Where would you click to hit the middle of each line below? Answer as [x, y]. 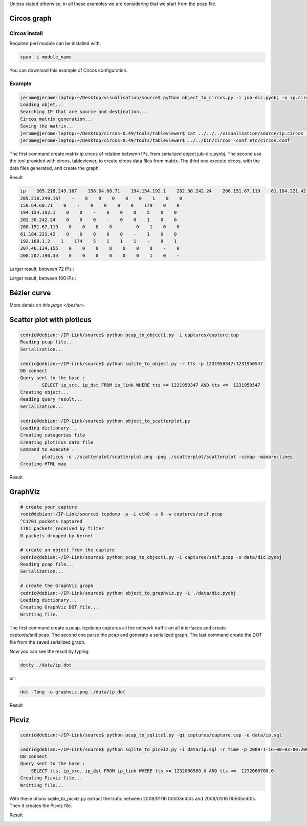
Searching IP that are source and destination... [84, 112]
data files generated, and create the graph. [54, 168]
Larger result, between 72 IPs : [42, 269]
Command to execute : [47, 450]
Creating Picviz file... [51, 778]
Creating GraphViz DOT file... [60, 607]
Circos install [26, 33]
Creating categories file [53, 435]
